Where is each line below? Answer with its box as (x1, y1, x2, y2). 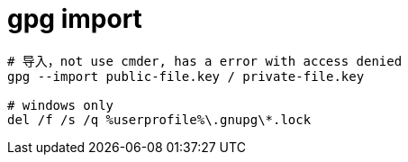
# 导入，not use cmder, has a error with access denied (7, 53, 403, 68)
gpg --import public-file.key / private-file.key (7, 68, 365, 84)
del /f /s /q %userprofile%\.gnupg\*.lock (7, 112, 312, 127)
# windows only (7, 97, 114, 112)
